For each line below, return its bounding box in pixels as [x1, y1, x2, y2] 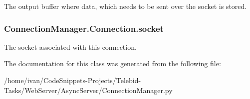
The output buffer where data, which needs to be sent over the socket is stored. [4, 1, 247, 11]
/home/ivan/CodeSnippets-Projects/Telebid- [4, 75, 141, 85]
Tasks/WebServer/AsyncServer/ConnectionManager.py [4, 85, 173, 95]
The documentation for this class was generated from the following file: [4, 58, 221, 69]
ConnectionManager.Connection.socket [4, 22, 164, 34]
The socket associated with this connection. [4, 41, 137, 52]
